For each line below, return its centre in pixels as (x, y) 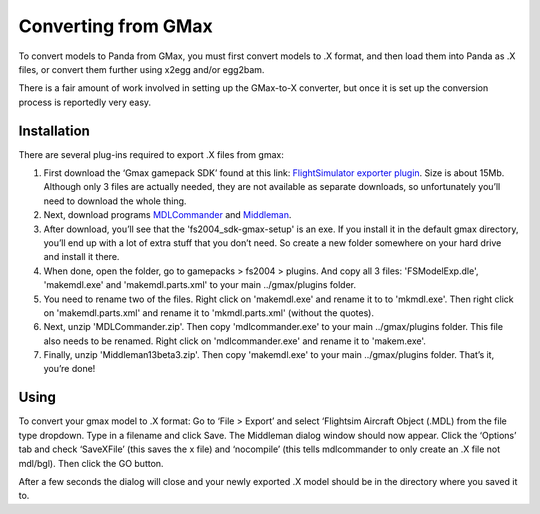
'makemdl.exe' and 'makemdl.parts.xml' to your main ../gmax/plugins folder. (200, 285)
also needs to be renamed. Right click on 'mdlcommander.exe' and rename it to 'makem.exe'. (235, 341)
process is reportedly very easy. (85, 102)
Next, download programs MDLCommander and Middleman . (167, 215)
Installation (54, 130)
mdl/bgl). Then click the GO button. (91, 463)
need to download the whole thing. (115, 201)
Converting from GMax (116, 26)
